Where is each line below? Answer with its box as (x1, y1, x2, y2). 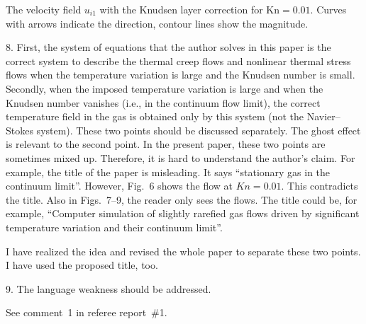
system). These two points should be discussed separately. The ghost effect (36, 122, 361, 137)
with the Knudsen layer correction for (99, 2, 263, 16)
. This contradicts (281, 178, 358, 193)
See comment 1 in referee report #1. (6, 305, 167, 320)
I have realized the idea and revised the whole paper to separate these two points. (6, 243, 361, 258)
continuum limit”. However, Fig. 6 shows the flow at (6, 178, 233, 193)
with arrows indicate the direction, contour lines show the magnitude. (6, 16, 309, 30)
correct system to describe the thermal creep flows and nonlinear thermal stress (6, 53, 351, 68)
